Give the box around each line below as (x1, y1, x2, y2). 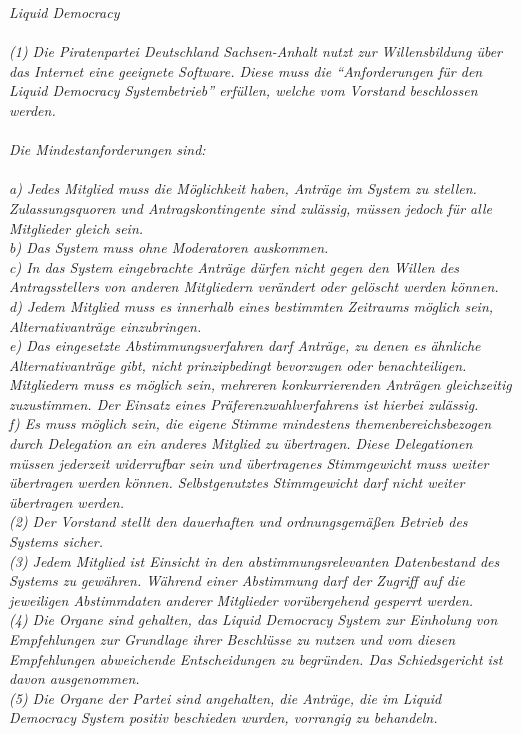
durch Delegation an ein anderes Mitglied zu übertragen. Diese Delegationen (9, 433, 473, 454)
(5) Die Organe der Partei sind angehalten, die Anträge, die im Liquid (9, 687, 442, 708)
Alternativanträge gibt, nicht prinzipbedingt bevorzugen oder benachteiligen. (9, 354, 467, 375)
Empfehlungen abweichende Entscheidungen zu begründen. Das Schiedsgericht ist (9, 648, 503, 669)
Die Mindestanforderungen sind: (9, 139, 206, 160)
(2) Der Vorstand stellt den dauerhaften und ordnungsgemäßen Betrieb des (9, 511, 468, 532)
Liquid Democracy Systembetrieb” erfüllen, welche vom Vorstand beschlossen (9, 80, 478, 101)
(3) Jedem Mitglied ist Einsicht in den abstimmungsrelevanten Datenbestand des (9, 550, 500, 571)
